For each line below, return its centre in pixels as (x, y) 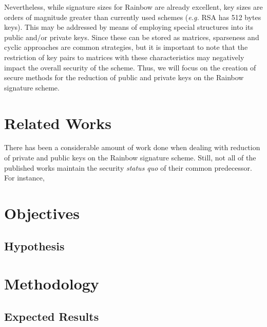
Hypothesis (34, 246)
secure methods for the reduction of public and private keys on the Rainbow (124, 77)
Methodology (52, 284)
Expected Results (52, 316)
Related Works (58, 123)
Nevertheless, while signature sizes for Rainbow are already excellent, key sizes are (133, 7)
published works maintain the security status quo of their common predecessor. (128, 167)
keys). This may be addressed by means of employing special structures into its (129, 27)
